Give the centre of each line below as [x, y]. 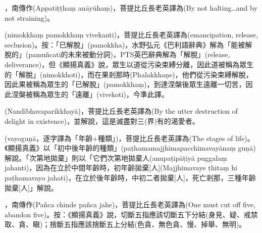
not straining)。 [30, 17]
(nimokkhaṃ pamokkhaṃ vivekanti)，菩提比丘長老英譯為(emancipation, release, [132, 35]
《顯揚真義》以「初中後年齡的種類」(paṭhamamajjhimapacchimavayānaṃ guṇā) [130, 148]
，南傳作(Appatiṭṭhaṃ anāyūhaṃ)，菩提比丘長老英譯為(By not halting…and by [131, 8]
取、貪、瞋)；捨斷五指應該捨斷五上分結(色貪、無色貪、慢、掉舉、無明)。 [125, 224]
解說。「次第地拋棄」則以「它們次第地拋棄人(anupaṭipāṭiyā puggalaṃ [116, 157]
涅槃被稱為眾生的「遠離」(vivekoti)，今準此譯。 [90, 94]
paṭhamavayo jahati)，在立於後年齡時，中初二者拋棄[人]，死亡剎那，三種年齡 [130, 177]
